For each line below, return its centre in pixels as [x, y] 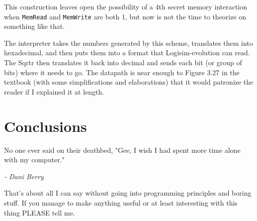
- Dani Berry [24, 176]
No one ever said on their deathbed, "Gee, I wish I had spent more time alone [122, 150]
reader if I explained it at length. [54, 91]
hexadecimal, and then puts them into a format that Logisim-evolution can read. [127, 53]
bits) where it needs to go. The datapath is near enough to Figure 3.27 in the [122, 72]
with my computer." [34, 160]
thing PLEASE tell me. [40, 212]
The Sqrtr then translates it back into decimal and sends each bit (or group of [123, 62]
